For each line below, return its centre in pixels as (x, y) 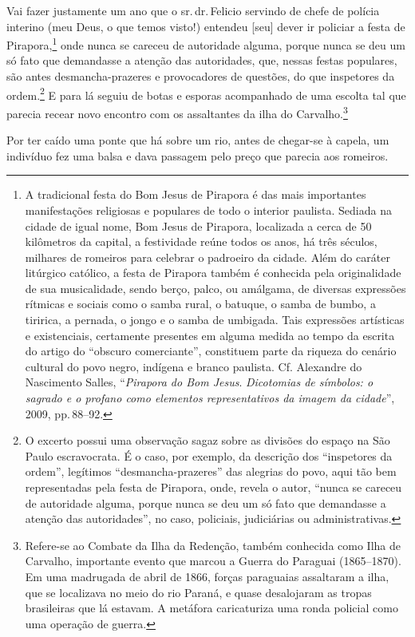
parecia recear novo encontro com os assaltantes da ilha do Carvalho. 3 (177, 112)
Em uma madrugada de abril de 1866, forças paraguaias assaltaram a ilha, (207, 576)
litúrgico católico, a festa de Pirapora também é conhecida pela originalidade (213, 273)
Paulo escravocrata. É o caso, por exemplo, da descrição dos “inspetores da (209, 455)
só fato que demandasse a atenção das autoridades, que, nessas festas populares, (202, 60)
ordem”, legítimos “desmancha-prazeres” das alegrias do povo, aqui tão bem (211, 471)
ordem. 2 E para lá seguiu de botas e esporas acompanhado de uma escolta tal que (206, 93)
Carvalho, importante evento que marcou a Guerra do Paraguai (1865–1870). (213, 561)
